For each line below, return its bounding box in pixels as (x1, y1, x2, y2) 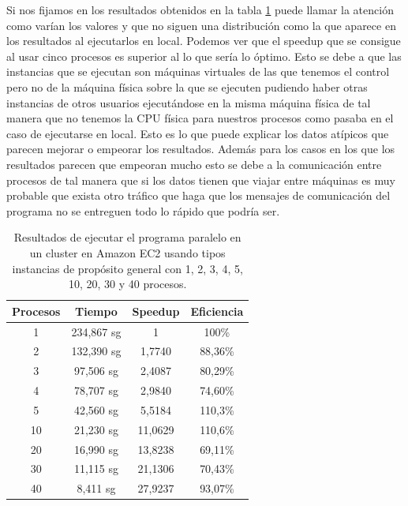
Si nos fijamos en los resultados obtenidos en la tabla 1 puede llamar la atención (6, 2, 394, 17)
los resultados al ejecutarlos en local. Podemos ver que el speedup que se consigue (6, 32, 401, 49)
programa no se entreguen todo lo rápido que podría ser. (6, 202, 280, 219)
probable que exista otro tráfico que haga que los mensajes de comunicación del (6, 187, 391, 204)
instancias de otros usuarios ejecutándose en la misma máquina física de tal (6, 94, 371, 111)
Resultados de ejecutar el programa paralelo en (13, 229, 241, 246)
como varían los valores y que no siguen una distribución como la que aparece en (6, 17, 396, 33)
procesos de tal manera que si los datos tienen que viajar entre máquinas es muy (6, 171, 395, 188)
